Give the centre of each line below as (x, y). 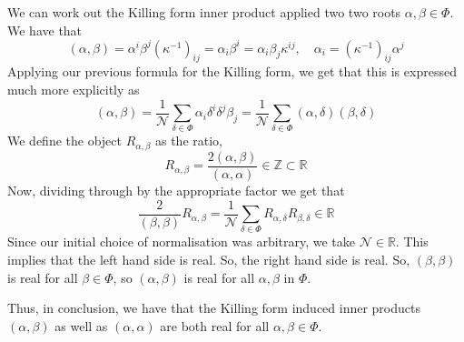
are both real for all (215, 325)
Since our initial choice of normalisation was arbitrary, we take (182, 241)
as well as (81, 325)
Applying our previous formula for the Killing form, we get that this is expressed (232, 71)
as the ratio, (188, 141)
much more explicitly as (74, 90)
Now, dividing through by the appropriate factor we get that (176, 190)
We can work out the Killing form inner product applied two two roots (204, 12)
